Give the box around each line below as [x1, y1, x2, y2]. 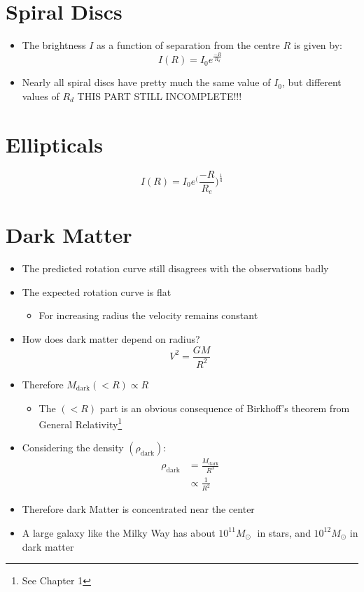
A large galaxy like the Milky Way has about [22, 525, 216, 540]
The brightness [22, 38, 86, 52]
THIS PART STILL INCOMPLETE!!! [77, 88, 242, 103]
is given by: [293, 38, 342, 52]
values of [22, 88, 59, 103]
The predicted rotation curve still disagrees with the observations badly [22, 261, 329, 276]
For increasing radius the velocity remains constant [38, 308, 258, 323]
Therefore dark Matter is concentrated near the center [22, 502, 255, 516]
